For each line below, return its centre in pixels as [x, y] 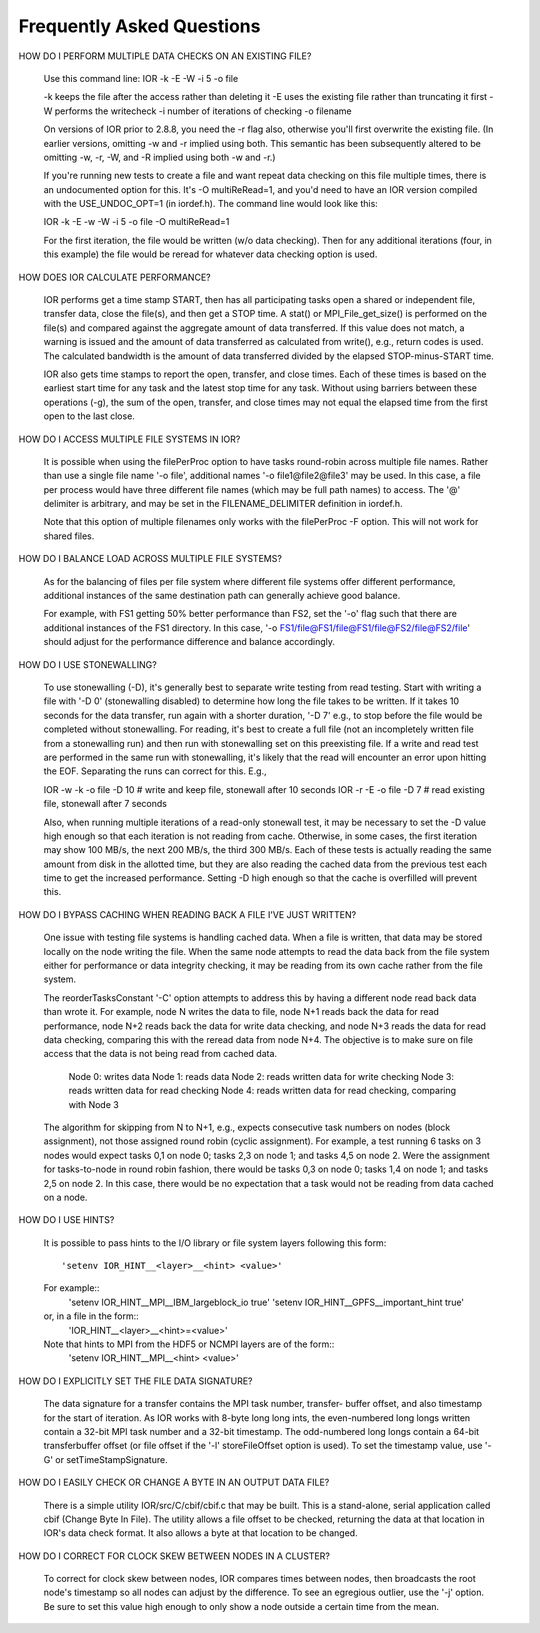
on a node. [65, 1197]
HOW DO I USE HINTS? [66, 1220]
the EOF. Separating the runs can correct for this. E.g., [155, 771]
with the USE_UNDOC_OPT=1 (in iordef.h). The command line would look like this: [211, 204]
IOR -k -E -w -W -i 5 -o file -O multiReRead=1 [136, 222]
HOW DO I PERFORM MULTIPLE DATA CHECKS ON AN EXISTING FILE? [165, 56]
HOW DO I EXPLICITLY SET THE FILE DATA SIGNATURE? [136, 1381]
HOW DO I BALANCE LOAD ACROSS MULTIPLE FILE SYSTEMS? [150, 559]
